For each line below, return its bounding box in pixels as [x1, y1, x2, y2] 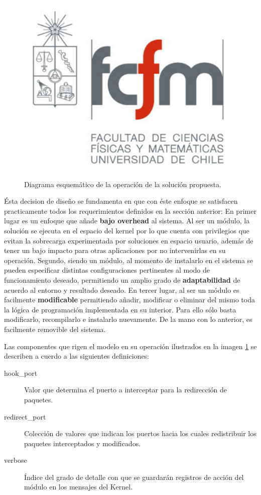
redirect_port [4, 411, 46, 422]
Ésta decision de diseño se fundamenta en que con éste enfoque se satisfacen [4, 196, 238, 206]
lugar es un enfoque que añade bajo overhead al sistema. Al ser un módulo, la [4, 215, 250, 226]
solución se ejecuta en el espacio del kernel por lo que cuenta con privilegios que [4, 225, 249, 236]
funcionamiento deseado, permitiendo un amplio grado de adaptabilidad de [4, 274, 240, 285]
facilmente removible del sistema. [4, 323, 106, 334]
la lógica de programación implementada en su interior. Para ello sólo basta [4, 304, 236, 314]
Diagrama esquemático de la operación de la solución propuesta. [24, 179, 221, 189]
